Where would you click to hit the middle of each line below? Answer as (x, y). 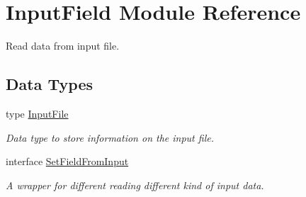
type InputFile (37, 113)
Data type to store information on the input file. (110, 137)
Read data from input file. (63, 46)
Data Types (49, 84)
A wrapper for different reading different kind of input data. (135, 185)
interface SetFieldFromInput (67, 161)
